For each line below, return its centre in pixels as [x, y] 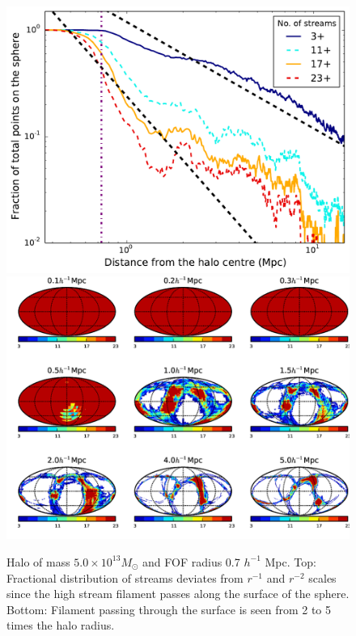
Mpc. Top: [290, 561]
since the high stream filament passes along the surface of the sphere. [178, 594]
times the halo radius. [61, 625]
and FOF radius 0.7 [191, 561]
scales [322, 577]
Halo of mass [38, 561]
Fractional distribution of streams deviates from [125, 577]
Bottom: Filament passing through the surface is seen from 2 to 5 [169, 609]
